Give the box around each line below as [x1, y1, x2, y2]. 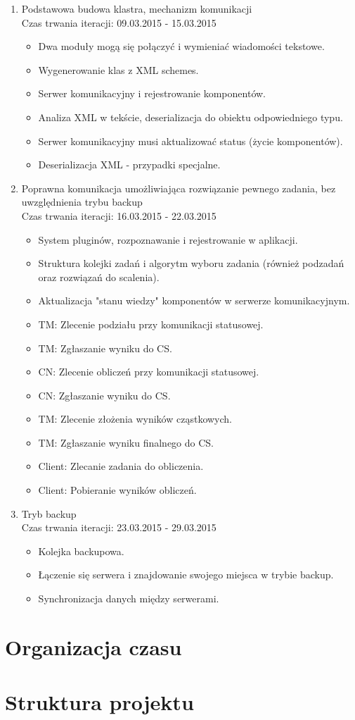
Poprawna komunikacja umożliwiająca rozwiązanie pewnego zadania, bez [21, 180, 336, 195]
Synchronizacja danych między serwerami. [38, 591, 219, 606]
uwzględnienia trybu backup [21, 194, 143, 209]
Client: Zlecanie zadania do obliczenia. [38, 459, 204, 473]
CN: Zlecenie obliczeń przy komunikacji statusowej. [38, 364, 259, 379]
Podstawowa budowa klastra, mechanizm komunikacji [21, 1, 252, 15]
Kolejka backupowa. [38, 543, 124, 558]
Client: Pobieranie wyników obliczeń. [38, 483, 197, 497]
